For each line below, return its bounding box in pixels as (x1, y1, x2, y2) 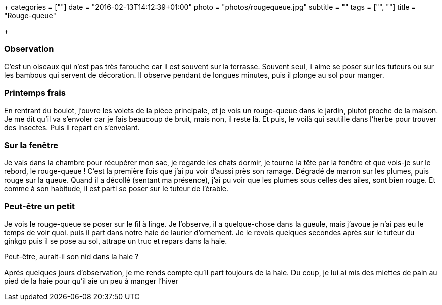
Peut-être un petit (4, 201, 75, 211)
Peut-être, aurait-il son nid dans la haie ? (4, 252, 139, 261)
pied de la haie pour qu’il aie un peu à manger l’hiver (4, 277, 178, 285)
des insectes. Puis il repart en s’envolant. (4, 123, 140, 132)
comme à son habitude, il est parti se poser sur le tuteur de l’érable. (4, 184, 229, 193)
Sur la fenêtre (4, 140, 59, 150)
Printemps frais (4, 88, 66, 98)
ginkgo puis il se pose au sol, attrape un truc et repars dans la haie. (4, 237, 227, 245)
